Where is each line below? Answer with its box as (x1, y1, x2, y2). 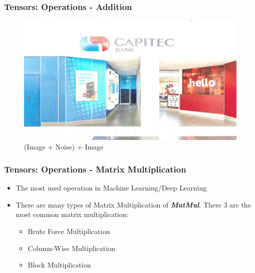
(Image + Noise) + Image (24, 141, 104, 152)
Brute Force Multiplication (28, 225, 110, 236)
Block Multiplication (28, 259, 91, 270)
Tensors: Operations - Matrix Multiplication (4, 162, 186, 175)
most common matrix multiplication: (16, 209, 129, 219)
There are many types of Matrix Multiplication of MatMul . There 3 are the (16, 199, 251, 209)
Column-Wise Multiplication (28, 242, 115, 253)
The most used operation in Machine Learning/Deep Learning (16, 182, 207, 193)
